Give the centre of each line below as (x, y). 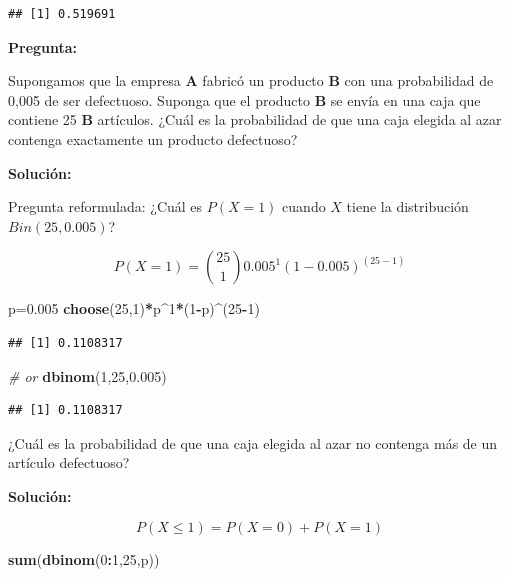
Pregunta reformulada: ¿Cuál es (105, 206)
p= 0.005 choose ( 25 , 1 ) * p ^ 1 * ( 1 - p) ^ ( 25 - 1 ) (134, 308)
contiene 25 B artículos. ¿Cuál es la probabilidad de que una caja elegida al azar (255, 119)
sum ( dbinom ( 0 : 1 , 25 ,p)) (84, 558)
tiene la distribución (407, 206)
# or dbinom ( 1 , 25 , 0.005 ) (87, 375)
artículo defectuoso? (69, 462)
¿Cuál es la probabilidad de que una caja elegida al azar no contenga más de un (253, 442)
